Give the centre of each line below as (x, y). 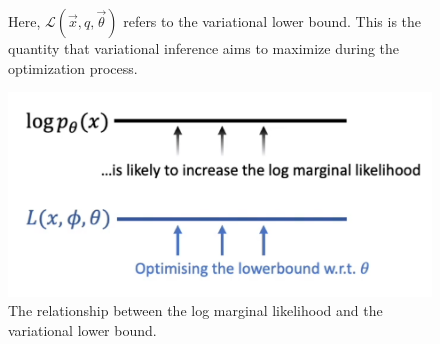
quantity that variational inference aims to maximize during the (204, 48)
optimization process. (73, 67)
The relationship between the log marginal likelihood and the (195, 310)
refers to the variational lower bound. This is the (272, 21)
